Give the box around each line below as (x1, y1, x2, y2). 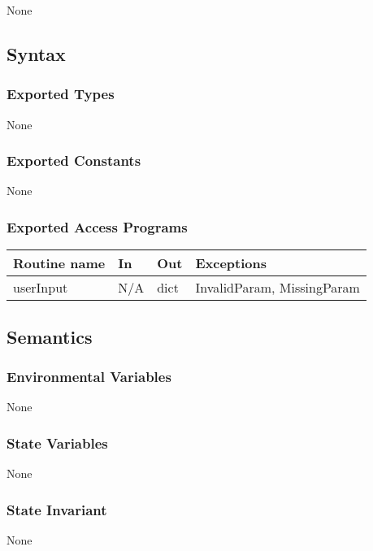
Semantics (7, 323, 93, 349)
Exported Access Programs (7, 216, 188, 236)
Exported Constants (7, 150, 141, 171)
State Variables (7, 432, 108, 453)
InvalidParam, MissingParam (195, 278, 360, 297)
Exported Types (7, 84, 115, 104)
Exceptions (195, 254, 267, 273)
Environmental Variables (7, 366, 171, 386)
